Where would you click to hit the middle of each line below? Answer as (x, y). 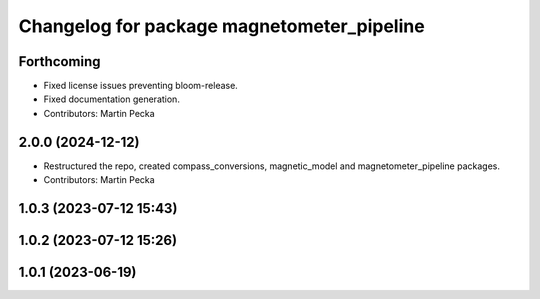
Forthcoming (59, 61)
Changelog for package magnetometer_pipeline (221, 26)
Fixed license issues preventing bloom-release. (141, 86)
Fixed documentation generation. (111, 99)
